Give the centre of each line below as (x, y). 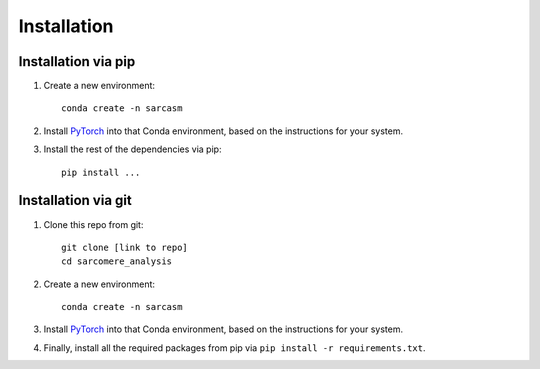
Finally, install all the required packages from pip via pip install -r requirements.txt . (234, 347)
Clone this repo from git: (93, 224)
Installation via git (75, 200)
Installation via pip (77, 61)
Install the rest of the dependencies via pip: (132, 149)
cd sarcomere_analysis (117, 261)
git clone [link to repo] (125, 247)
